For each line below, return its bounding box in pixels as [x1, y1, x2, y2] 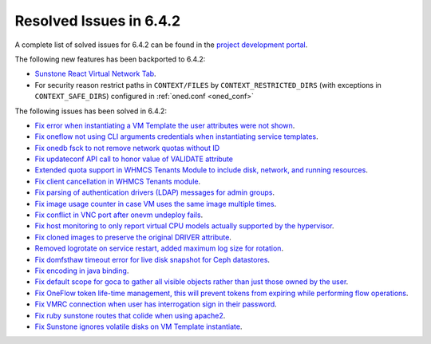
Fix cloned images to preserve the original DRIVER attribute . [34, 232, 231, 242]
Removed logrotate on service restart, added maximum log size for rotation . [34, 243, 283, 253]
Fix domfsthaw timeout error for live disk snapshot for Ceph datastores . [34, 255, 271, 264]
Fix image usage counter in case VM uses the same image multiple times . [34, 199, 277, 208]
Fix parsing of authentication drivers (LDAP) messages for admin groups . [34, 188, 275, 197]
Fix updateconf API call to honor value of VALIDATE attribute [34, 154, 233, 164]
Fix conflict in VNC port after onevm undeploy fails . [34, 210, 204, 219]
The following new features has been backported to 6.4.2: [14, 54, 206, 64]
